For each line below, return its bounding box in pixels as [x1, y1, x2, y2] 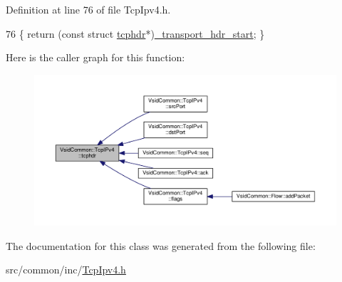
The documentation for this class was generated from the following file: [6, 238, 316, 253]
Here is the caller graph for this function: [6, 50, 185, 65]
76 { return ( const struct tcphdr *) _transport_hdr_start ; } [6, 26, 265, 41]
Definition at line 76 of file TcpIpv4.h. [6, 2, 171, 16]
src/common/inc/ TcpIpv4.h [6, 262, 126, 277]
